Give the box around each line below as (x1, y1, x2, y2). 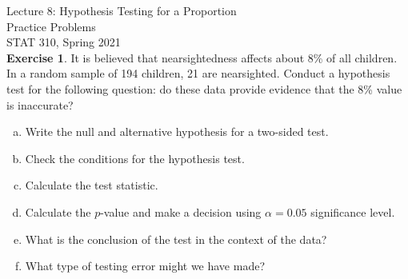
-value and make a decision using (100, 203, 262, 220)
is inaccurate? (6, 96, 74, 113)
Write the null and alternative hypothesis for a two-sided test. (25, 123, 329, 140)
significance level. (310, 203, 395, 220)
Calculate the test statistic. (25, 177, 158, 193)
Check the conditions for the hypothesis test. (25, 149, 245, 166)
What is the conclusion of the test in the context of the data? (25, 230, 327, 247)
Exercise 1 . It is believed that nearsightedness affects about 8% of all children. (6, 49, 398, 66)
